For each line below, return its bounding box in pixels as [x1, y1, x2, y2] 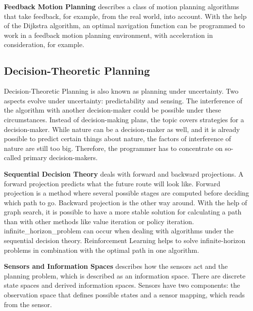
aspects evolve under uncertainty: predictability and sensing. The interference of [4, 95, 243, 105]
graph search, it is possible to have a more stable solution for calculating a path [4, 207, 242, 217]
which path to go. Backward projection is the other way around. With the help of [4, 197, 247, 207]
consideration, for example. [4, 39, 85, 49]
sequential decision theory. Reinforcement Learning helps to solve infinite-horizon [4, 235, 246, 246]
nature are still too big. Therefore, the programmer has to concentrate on [4, 143, 223, 153]
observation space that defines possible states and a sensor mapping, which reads [4, 290, 245, 300]
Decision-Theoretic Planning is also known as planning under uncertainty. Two [4, 86, 238, 96]
